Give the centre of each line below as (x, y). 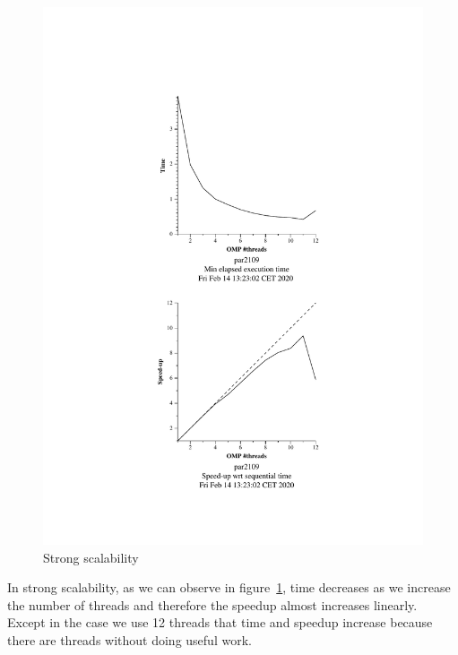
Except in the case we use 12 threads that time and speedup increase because (220, 622)
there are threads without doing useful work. (130, 639)
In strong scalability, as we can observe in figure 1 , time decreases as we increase (229, 587)
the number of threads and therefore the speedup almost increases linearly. (212, 604)
